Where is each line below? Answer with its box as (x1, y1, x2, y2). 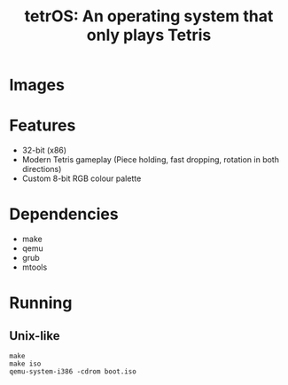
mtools (21, 262, 48, 272)
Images (9, 75, 65, 95)
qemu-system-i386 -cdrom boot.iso (9, 367, 137, 376)
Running (9, 293, 73, 313)
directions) (21, 164, 62, 175)
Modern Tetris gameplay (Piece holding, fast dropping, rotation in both (21, 154, 279, 165)
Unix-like (9, 328, 60, 343)
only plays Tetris (86, 25, 212, 45)
